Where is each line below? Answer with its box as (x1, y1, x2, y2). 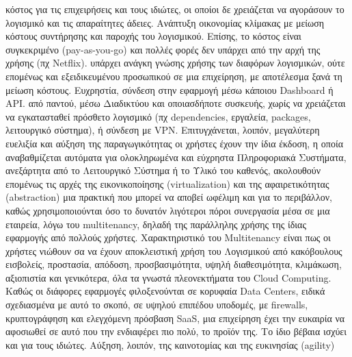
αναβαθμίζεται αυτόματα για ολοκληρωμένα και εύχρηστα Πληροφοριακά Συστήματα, (5, 149, 347, 164)
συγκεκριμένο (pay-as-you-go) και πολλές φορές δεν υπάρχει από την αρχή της (5, 42, 321, 56)
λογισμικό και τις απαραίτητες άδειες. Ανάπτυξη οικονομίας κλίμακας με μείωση (5, 15, 325, 29)
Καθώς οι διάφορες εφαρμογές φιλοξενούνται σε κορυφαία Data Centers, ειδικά (5, 284, 325, 298)
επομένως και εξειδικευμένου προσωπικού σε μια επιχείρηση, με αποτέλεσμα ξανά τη (5, 69, 342, 83)
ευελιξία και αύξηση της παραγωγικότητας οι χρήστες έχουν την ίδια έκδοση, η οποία (5, 136, 344, 150)
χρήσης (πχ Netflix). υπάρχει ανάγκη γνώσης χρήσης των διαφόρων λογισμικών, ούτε (5, 56, 345, 70)
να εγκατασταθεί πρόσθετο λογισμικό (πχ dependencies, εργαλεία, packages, (5, 109, 311, 123)
